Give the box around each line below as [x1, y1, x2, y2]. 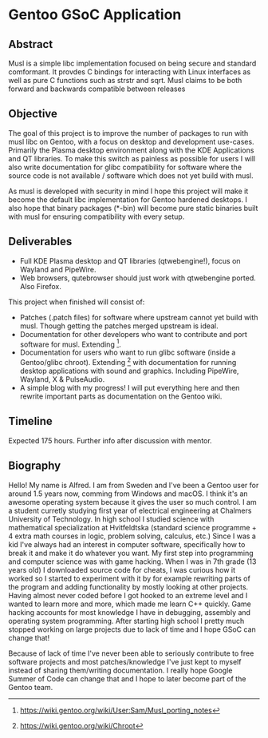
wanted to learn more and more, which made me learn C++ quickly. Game [8, 599, 251, 609]
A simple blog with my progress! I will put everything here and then [19, 383, 240, 392]
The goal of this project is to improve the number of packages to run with [8, 128, 249, 137]
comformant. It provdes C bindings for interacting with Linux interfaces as [8, 67, 251, 77]
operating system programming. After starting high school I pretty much [8, 616, 245, 625]
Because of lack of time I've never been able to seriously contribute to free [8, 649, 254, 658]
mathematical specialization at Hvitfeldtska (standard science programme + [8, 522, 257, 532]
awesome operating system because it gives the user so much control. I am [8, 497, 257, 506]
